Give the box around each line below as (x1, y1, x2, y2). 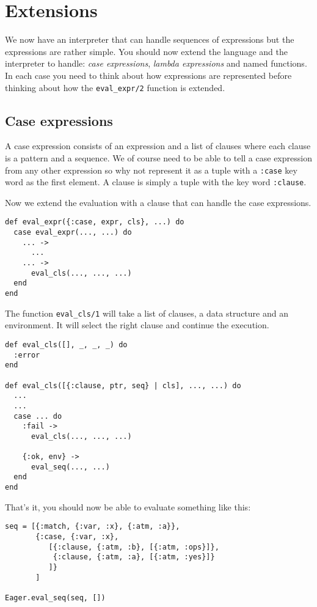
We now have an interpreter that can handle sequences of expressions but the (5, 33, 294, 46)
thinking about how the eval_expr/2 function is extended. (5, 81, 225, 94)
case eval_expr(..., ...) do (13, 228, 132, 237)
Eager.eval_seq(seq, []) (5, 593, 106, 602)
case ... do (13, 411, 62, 421)
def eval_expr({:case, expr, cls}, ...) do (5, 218, 184, 227)
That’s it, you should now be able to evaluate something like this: (5, 500, 251, 513)
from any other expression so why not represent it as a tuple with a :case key (5, 163, 297, 176)
